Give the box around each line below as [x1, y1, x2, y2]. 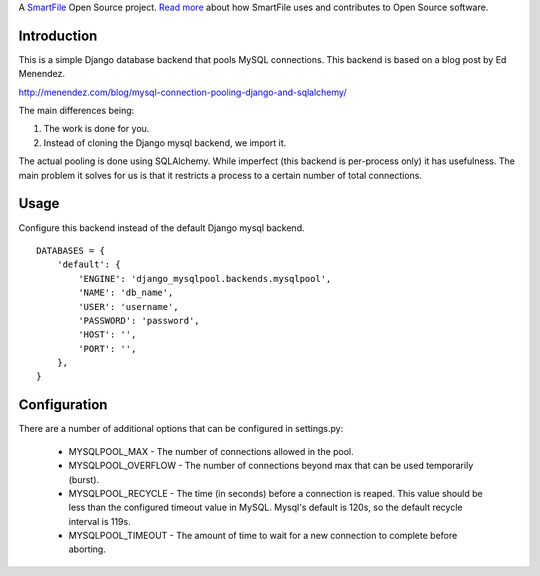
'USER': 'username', [78, 301, 179, 312]
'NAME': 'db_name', [78, 287, 174, 299]
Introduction [18, 27, 98, 44]
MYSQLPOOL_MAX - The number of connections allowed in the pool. [68, 445, 354, 457]
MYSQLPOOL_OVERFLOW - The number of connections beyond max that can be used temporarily [68, 460, 474, 472]
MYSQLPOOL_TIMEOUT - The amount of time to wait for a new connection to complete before [68, 530, 458, 542]
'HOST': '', [78, 329, 137, 340]
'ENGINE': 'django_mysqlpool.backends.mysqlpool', [78, 273, 332, 284]
